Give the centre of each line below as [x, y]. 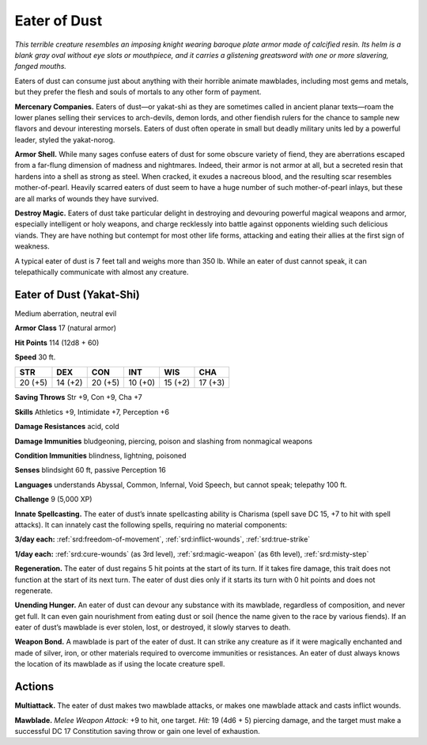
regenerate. [34, 591]
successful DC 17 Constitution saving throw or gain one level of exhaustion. [137, 731]
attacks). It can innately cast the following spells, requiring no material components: [151, 525]
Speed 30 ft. [35, 357]
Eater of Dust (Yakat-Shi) [77, 294]
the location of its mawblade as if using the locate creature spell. [120, 664]
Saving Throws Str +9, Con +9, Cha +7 [78, 397]
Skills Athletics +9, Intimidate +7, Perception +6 [92, 412]
